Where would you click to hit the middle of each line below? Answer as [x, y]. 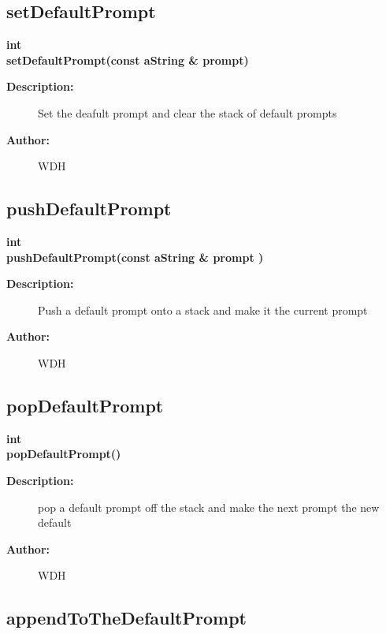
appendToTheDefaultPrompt [126, 618]
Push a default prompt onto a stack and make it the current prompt [203, 310]
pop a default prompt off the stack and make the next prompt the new [209, 507]
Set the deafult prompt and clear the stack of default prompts [187, 112]
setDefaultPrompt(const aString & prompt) [128, 60]
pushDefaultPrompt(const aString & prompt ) [135, 257]
